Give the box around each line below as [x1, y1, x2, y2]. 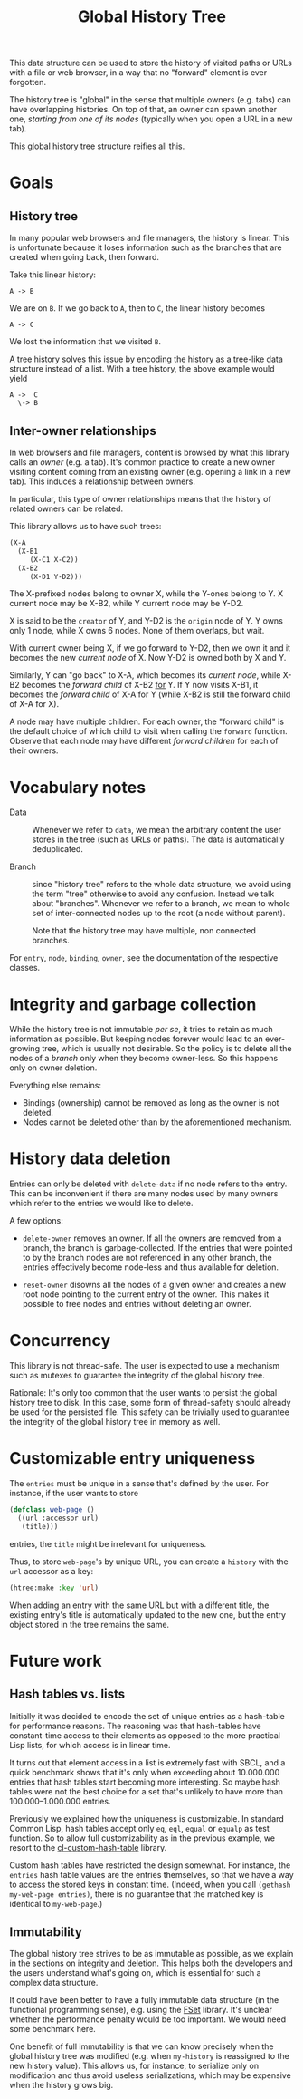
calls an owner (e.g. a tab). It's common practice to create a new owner [9, 457, 276, 468]
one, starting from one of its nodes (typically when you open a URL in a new [9, 113, 293, 124]
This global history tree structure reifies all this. [9, 140, 185, 151]
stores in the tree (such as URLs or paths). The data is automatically [32, 834, 285, 845]
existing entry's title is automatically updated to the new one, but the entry [9, 1609, 287, 1620]
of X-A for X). [9, 699, 60, 710]
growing [9, 1043, 41, 1054]
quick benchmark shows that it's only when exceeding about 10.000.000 [9, 1766, 280, 1777]
